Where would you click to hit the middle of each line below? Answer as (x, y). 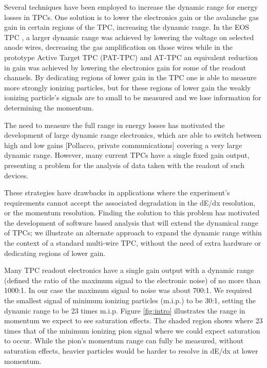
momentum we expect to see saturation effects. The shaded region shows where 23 (133, 320)
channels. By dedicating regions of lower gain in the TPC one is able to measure (130, 77)
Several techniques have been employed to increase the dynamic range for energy (131, 7)
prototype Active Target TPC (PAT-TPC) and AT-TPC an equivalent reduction (131, 57)
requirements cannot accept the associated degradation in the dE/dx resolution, (130, 202)
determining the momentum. (49, 107)
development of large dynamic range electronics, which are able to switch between (133, 135)
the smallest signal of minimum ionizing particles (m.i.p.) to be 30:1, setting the (130, 300)
